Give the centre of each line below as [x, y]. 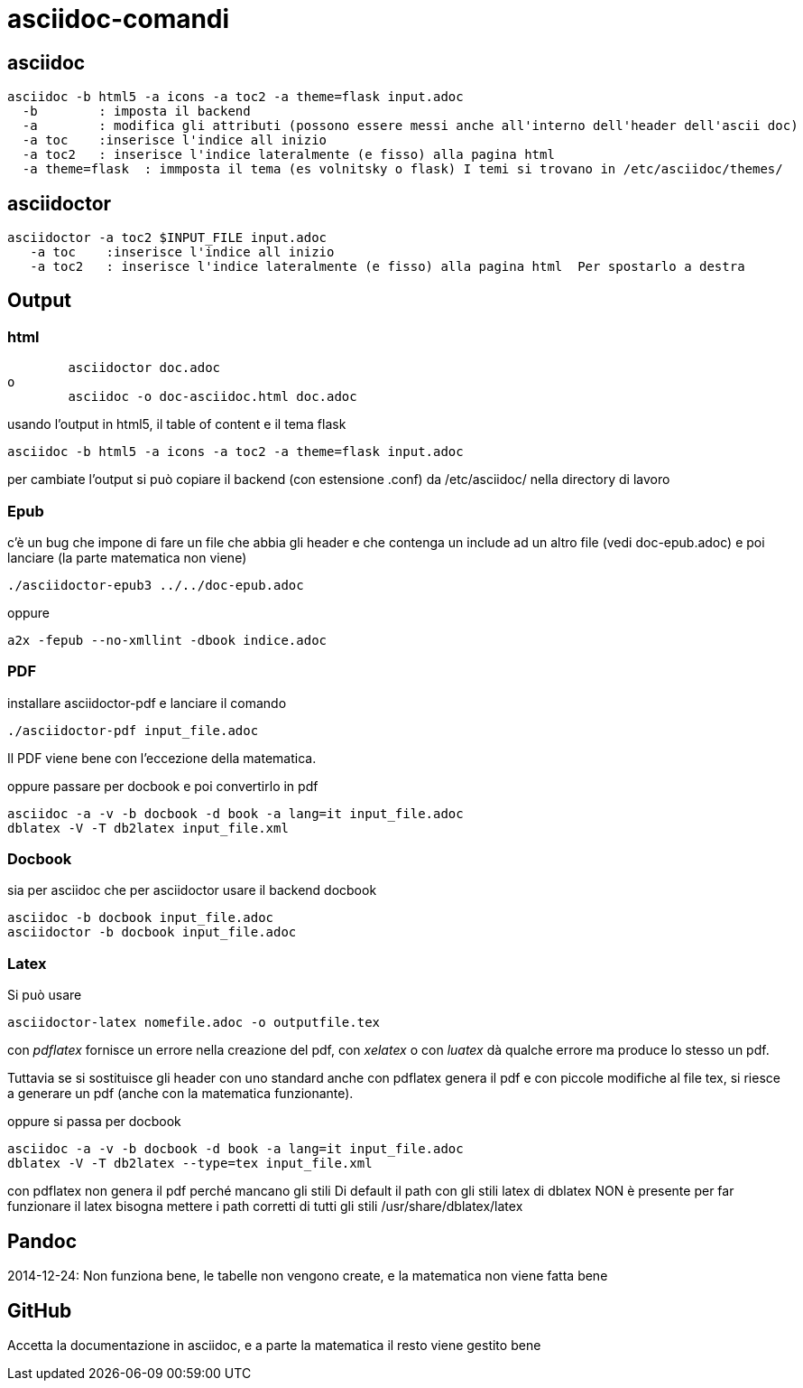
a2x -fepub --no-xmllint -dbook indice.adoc [167, 640]
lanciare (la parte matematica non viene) [127, 557]
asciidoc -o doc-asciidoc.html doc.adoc [212, 397]
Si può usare [45, 995]
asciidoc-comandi [119, 19]
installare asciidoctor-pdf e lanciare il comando [147, 703]
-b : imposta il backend [136, 112]
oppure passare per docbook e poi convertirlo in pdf [163, 786]
